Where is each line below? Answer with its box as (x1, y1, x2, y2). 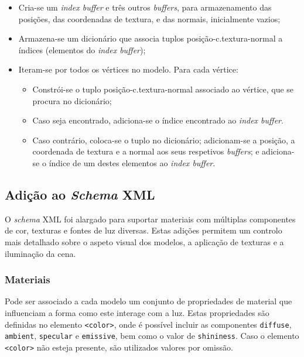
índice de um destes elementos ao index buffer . (49, 156, 216, 169)
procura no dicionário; (32, 94, 112, 107)
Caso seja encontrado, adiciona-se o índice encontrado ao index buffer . (32, 114, 283, 126)
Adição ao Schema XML (5, 185, 155, 203)
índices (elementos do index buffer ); (18, 43, 146, 56)
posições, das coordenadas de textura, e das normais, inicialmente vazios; (18, 12, 281, 25)
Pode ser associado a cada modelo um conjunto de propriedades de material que (5, 295, 292, 307)
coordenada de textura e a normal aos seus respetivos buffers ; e (32, 145, 259, 157)
